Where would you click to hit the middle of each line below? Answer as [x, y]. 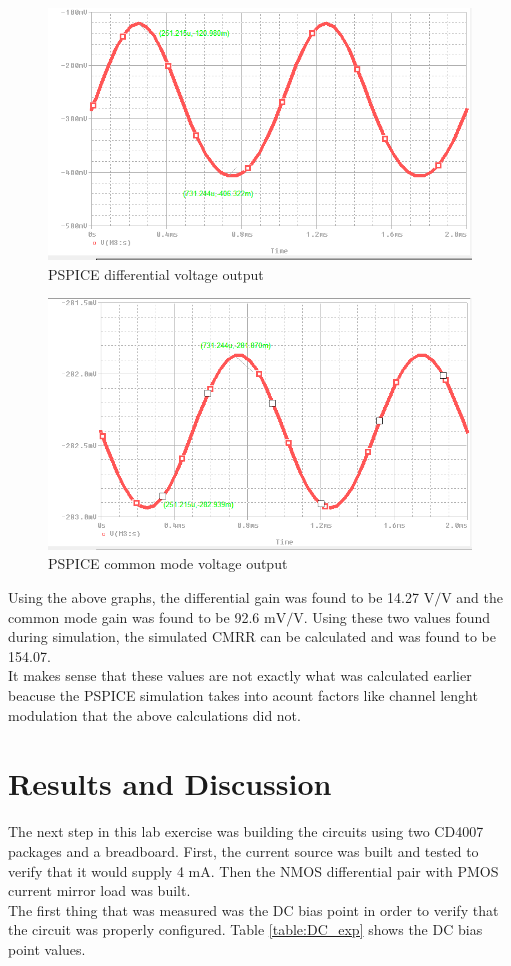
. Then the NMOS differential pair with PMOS [354, 870]
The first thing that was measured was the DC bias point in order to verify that [253, 909]
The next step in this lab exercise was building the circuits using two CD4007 [246, 831]
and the [479, 597]
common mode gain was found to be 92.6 [134, 616]
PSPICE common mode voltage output [168, 563]
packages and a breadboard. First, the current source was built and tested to [243, 850]
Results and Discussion [170, 783]
